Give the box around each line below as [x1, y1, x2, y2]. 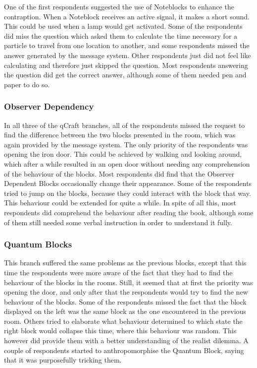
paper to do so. [4, 79, 50, 89]
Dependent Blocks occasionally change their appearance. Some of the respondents [4, 178, 252, 188]
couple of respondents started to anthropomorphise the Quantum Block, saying [4, 345, 244, 355]
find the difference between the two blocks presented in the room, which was [4, 129, 236, 140]
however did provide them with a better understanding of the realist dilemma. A [4, 335, 249, 346]
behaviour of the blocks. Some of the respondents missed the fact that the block [4, 296, 247, 307]
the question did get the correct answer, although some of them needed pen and [4, 69, 247, 80]
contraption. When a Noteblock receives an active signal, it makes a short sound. [4, 11, 250, 21]
